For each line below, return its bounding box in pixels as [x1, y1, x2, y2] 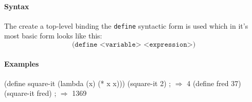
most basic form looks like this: [4, 30, 102, 41]
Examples [4, 58, 39, 69]
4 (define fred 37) [187, 77, 241, 88]
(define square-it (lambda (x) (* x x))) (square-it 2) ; [4, 77, 171, 88]
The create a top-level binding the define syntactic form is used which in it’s [4, 20, 248, 31]
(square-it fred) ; [4, 88, 57, 98]
